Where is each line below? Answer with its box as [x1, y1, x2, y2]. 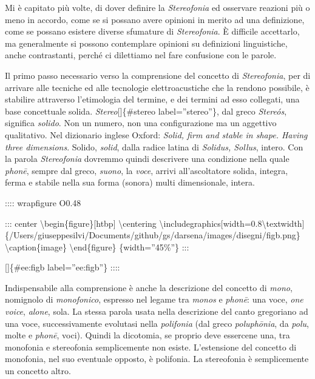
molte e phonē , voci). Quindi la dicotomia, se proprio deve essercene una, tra [5, 329, 290, 341]
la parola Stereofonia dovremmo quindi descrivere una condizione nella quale [5, 152, 290, 165]
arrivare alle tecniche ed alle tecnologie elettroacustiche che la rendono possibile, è [5, 81, 310, 93]
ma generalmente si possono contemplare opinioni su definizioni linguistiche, [5, 36, 288, 49]
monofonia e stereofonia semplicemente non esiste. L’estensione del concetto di [5, 340, 297, 353]
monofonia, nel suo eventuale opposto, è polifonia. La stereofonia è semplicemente [5, 352, 309, 365]
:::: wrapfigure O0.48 [5, 196, 81, 209]
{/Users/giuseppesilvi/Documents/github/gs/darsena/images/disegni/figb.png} [5, 229, 300, 241]
